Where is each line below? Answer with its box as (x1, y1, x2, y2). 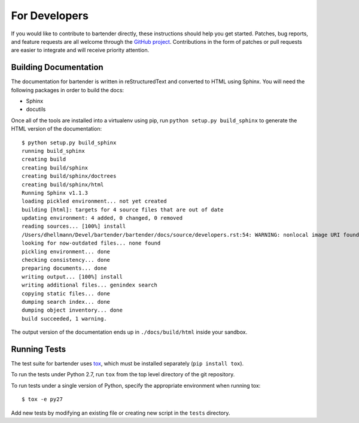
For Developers (11, 9, 89, 22)
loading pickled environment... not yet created (22, 198, 167, 205)
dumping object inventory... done (22, 307, 123, 314)
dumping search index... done (22, 298, 111, 305)
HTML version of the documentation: (11, 125, 102, 132)
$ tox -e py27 (22, 396, 63, 403)
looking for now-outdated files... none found (22, 240, 161, 247)
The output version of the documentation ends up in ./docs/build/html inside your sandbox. (11, 328, 248, 336)
